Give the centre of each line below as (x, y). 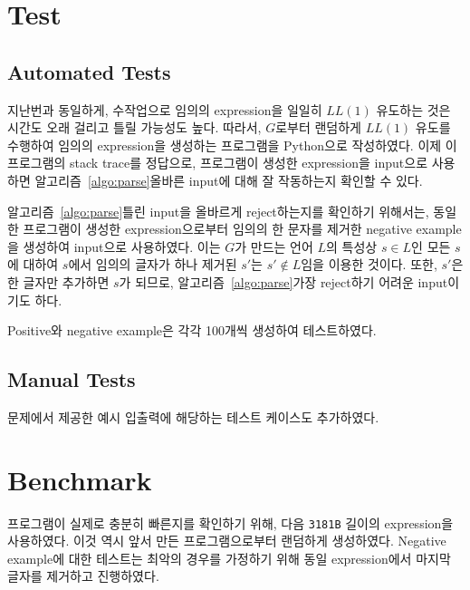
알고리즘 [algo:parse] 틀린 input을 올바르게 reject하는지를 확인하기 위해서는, (218, 211)
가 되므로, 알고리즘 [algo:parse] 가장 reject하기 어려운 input (283, 281)
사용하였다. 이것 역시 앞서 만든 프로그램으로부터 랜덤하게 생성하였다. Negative (227, 541)
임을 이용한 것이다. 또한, (369, 264)
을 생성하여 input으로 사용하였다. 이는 (114, 246)
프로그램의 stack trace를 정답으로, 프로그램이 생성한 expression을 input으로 (218, 163)
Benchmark (80, 479)
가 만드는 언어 (274, 246)
